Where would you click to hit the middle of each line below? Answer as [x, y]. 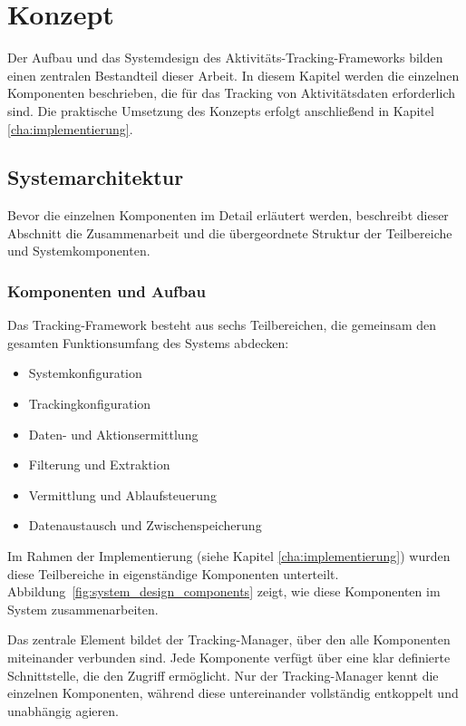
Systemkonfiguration [85, 373]
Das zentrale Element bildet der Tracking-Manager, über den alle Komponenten [229, 639]
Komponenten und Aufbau [107, 291]
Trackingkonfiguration [90, 404]
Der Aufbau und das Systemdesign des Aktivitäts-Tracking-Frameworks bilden [225, 58]
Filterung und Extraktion [99, 465]
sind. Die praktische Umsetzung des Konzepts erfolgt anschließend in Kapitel [221, 110]
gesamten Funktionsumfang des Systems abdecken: [148, 342]
